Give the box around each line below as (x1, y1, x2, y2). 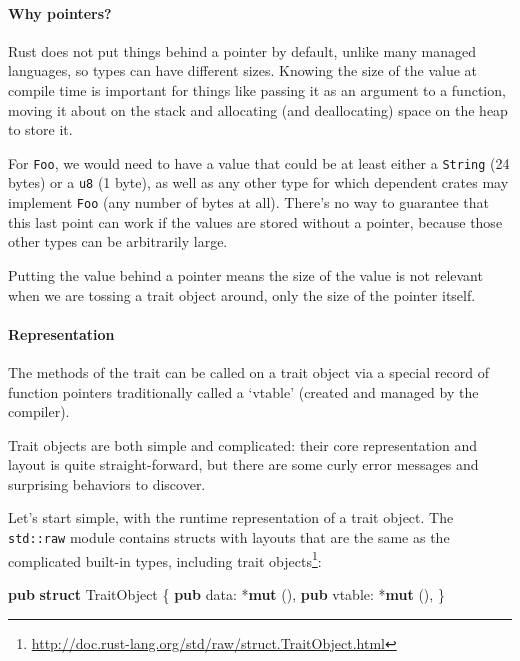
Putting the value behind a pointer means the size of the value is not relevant (8, 264, 483, 285)
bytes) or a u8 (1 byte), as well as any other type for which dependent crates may (8, 172, 509, 193)
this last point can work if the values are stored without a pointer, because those (8, 211, 503, 232)
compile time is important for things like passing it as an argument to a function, (8, 79, 506, 100)
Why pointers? (8, 2, 112, 23)
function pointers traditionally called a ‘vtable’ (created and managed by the (8, 381, 479, 402)
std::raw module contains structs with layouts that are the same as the (8, 527, 450, 548)
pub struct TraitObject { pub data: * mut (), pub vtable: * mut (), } (8, 583, 445, 604)
